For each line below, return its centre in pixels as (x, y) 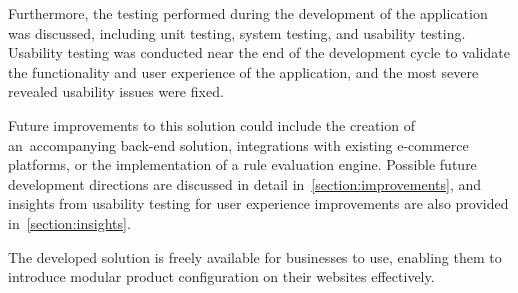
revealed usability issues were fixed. (116, 91)
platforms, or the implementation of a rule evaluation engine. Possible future (242, 164)
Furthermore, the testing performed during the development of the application (248, 13)
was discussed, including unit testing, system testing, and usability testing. (237, 32)
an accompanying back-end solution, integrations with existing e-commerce (238, 144)
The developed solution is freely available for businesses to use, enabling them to (255, 256)
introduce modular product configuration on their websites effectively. (221, 276)
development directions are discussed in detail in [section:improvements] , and (245, 183)
